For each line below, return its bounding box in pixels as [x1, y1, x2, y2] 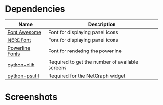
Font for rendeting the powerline [48, 47, 122, 54]
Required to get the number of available [48, 58, 139, 65]
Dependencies [5, 3, 65, 14]
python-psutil [7, 72, 39, 79]
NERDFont [7, 37, 31, 43]
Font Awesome [7, 29, 41, 36]
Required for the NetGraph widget [48, 72, 126, 79]
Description [88, 21, 116, 27]
